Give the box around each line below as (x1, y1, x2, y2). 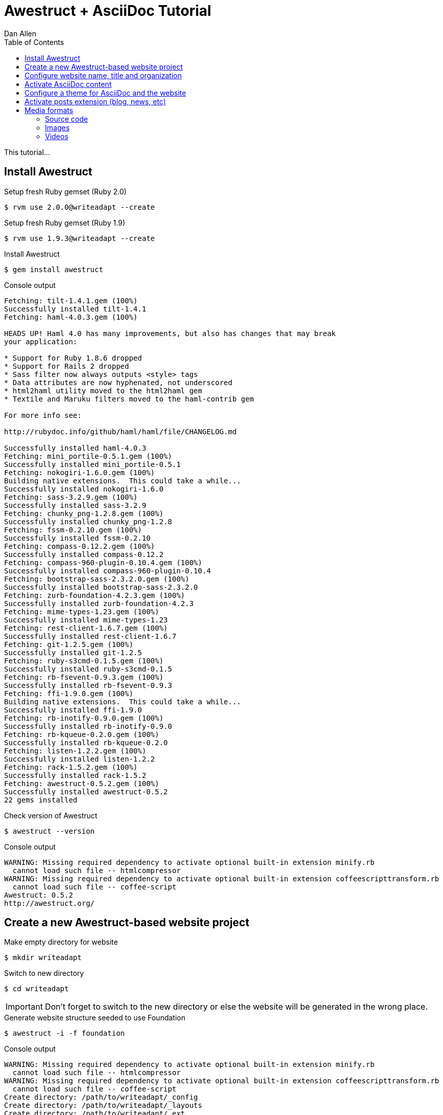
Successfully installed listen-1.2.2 (4, 754, 155, 763)
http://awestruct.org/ (4, 899, 95, 907)
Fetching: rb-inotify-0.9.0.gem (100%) (4, 713, 164, 722)
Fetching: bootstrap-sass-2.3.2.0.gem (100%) (4, 574, 190, 583)
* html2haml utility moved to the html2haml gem (4, 386, 202, 395)
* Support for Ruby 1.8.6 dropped (4, 353, 142, 362)
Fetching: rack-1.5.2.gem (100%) (4, 763, 138, 771)
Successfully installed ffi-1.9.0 (4, 705, 142, 714)
